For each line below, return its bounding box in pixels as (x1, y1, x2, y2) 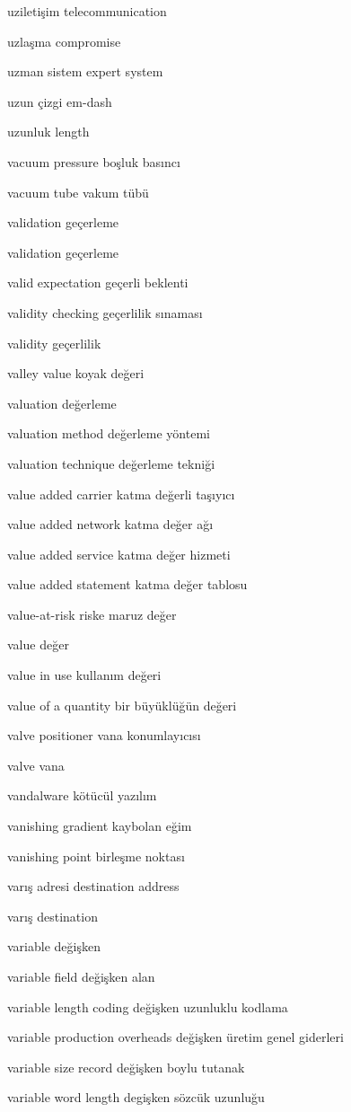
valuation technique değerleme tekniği (7, 454, 215, 472)
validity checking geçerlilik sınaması (7, 303, 203, 322)
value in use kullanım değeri (7, 666, 162, 684)
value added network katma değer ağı (7, 515, 214, 534)
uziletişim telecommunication (7, 2, 167, 20)
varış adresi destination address (7, 877, 180, 896)
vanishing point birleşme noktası (7, 846, 185, 865)
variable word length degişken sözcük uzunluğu (7, 1088, 265, 1107)
